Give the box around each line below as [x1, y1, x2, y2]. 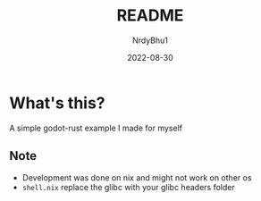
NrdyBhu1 [132, 35, 168, 46]
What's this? [9, 93, 105, 113]
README [116, 5, 184, 26]
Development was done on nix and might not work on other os [21, 172, 252, 183]
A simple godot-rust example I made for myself [9, 122, 183, 133]
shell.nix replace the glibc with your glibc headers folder [21, 181, 235, 192]
